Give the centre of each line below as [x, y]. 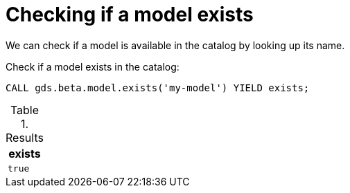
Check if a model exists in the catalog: [93, 66]
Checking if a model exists [130, 15]
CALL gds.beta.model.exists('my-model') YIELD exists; [158, 88]
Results [25, 137]
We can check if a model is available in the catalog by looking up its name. [175, 45]
